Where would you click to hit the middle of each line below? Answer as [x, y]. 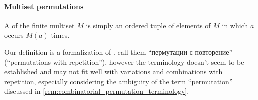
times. [60, 35]
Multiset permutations [44, 6]
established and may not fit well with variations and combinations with [113, 72]
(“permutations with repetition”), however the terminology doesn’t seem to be [124, 62]
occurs [14, 35]
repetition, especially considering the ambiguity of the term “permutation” [118, 81]
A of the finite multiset [39, 25]
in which [235, 25]
